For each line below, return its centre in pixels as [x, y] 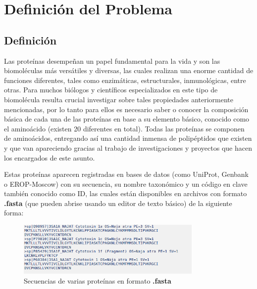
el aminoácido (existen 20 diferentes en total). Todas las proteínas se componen [124, 128]
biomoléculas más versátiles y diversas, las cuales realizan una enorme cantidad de [129, 70]
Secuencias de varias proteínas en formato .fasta [98, 280]
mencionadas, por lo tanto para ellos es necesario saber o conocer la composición [126, 109]
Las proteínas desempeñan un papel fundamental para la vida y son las [112, 61]
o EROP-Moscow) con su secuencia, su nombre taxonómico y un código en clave [126, 184]
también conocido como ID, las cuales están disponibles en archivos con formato [126, 193]
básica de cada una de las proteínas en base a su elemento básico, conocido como [127, 119]
